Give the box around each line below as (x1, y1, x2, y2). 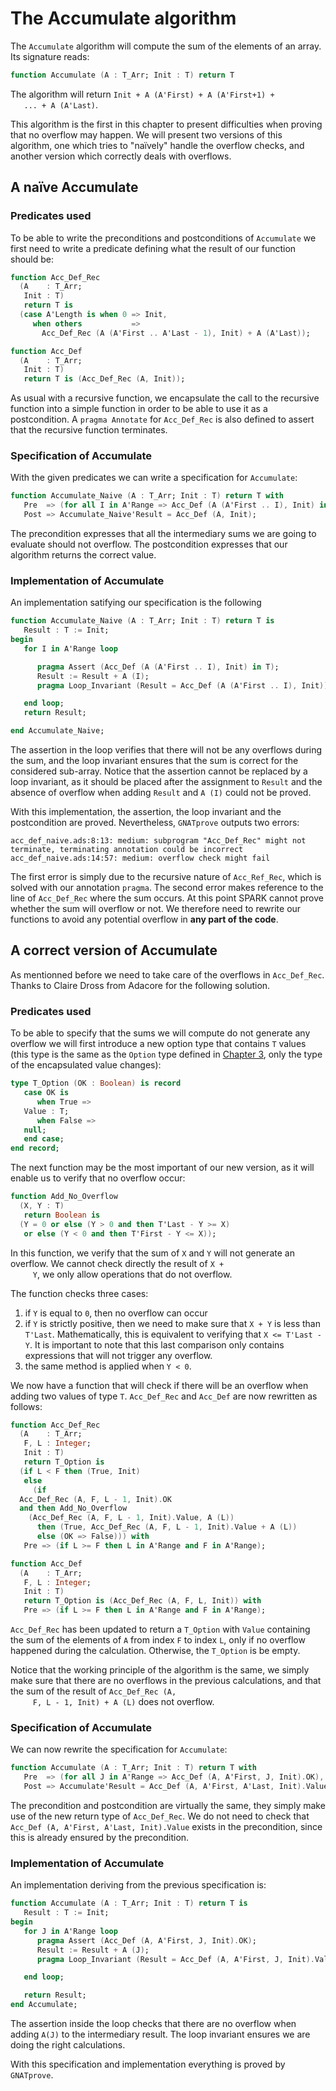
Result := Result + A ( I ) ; (36, 671, 150, 681)
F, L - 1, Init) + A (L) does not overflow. (32, 1696, 215, 1708)
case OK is (23, 1088, 70, 1098)
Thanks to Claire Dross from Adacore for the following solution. (10, 979, 271, 991)
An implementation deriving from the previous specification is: (10, 1879, 267, 1891)
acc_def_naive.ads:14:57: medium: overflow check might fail (10, 853, 271, 864)
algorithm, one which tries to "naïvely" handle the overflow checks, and (10, 139, 305, 151)
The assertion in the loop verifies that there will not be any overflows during (10, 744, 323, 756)
